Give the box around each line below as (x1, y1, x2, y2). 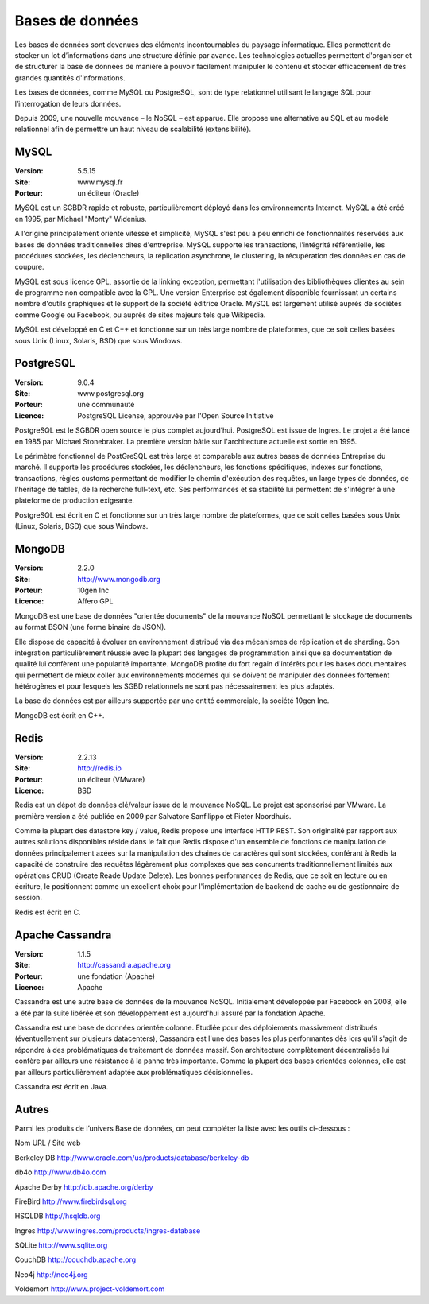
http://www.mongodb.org (77, 574, 160, 584)
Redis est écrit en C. (14, 907, 81, 917)
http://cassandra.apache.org (77, 961, 171, 970)
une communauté (77, 400, 135, 409)
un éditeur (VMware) (77, 774, 145, 784)
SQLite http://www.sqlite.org (14, 1240, 108, 1250)
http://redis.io (77, 763, 122, 773)
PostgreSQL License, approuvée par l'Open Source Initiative (77, 410, 274, 421)
